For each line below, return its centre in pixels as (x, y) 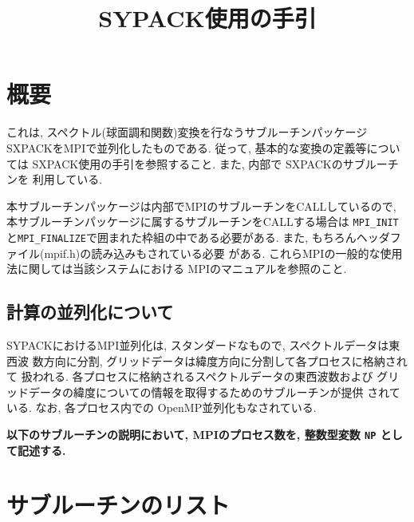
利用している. (67, 179)
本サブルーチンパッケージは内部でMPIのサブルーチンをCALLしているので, (201, 206)
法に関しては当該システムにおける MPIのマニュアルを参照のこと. (177, 269)
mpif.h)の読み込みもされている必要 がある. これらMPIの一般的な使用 (223, 253)
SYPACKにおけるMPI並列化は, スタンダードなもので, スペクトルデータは (198, 344)
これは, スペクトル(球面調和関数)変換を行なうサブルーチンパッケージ (187, 132)
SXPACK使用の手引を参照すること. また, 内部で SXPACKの (187, 163)
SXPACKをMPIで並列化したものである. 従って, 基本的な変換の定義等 (187, 147)
